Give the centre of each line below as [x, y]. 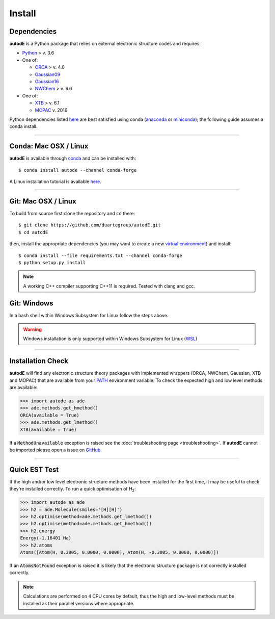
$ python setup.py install [52, 262]
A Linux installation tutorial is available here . [55, 182]
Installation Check [39, 361]
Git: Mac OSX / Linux [43, 201]
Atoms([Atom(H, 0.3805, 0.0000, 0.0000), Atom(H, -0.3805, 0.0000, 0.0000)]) [119, 552]
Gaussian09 [48, 74]
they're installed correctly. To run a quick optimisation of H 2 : [73, 489]
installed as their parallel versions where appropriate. [79, 603]
